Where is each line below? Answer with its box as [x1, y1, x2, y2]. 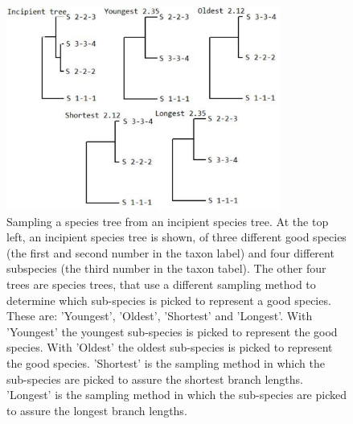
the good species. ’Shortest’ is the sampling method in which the [6, 355, 325, 371]
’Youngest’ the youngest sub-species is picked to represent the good [6, 323, 338, 340]
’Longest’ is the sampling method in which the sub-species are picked [6, 386, 347, 403]
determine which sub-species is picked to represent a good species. [6, 291, 331, 308]
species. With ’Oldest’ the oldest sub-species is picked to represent [6, 339, 333, 356]
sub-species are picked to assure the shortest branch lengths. [6, 370, 304, 387]
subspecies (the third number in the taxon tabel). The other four [6, 260, 326, 277]
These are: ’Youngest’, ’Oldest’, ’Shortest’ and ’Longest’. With [6, 307, 313, 324]
